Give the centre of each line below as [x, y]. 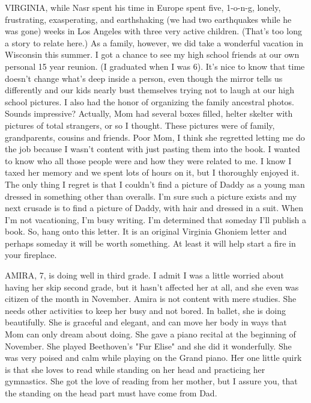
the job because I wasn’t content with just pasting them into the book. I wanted [152, 149]
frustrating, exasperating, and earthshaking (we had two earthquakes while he [148, 19]
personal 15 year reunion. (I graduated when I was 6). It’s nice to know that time [155, 66]
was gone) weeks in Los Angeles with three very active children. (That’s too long [153, 31]
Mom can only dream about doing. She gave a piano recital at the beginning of [150, 334]
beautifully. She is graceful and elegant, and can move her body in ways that [146, 322]
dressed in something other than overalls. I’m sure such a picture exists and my [151, 196]
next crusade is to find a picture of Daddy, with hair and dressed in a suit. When [154, 208]
